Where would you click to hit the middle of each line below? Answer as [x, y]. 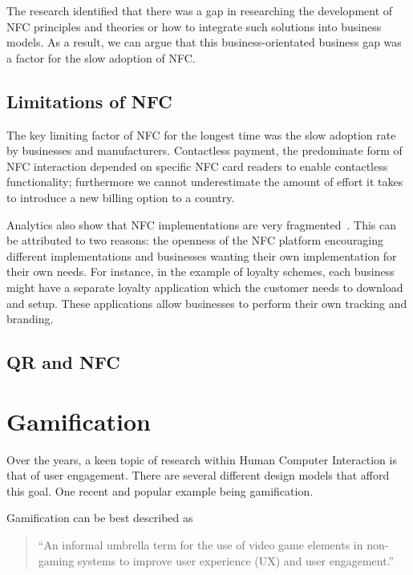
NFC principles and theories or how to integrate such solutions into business [194, 26]
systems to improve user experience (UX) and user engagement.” [236, 560]
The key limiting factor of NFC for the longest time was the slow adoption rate [201, 134]
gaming [56, 560]
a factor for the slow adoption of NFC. [101, 57]
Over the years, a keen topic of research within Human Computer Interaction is [202, 459]
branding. [30, 319]
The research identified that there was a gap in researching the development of [200, 10]
